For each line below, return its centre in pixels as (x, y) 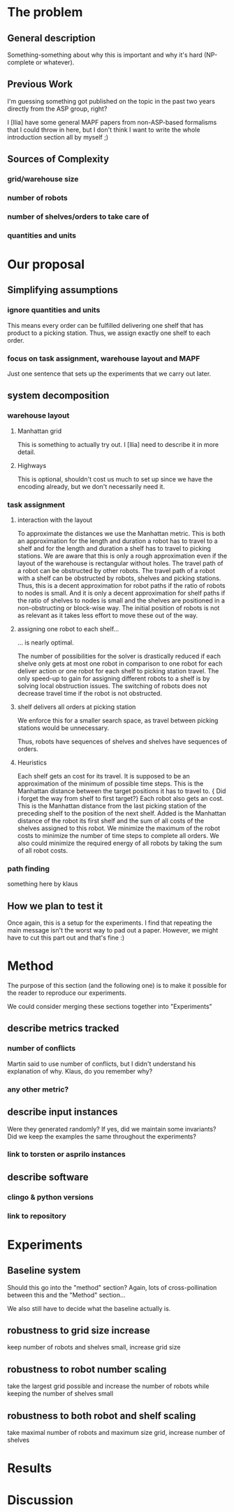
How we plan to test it (55, 906)
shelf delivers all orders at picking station (76, 707)
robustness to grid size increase (79, 1331)
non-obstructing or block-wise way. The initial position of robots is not (118, 608)
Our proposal (46, 264)
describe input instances (63, 1112)
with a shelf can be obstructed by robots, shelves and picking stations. (119, 578)
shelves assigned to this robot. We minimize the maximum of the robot (119, 828)
